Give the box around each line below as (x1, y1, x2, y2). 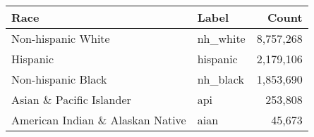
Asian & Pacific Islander (11, 91, 131, 107)
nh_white (197, 30, 246, 46)
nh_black (197, 71, 244, 87)
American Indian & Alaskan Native (11, 112, 186, 128)
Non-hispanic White (11, 30, 110, 46)
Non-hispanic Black (11, 71, 107, 87)
